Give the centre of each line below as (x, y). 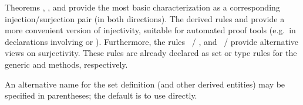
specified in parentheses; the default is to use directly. (101, 95)
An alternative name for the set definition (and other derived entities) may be (145, 84)
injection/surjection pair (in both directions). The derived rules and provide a (145, 18)
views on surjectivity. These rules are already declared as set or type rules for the (151, 53)
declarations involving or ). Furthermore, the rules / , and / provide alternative (152, 41)
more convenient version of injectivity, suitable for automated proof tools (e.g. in (150, 30)
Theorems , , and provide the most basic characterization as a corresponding (142, 7)
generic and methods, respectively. (66, 64)
